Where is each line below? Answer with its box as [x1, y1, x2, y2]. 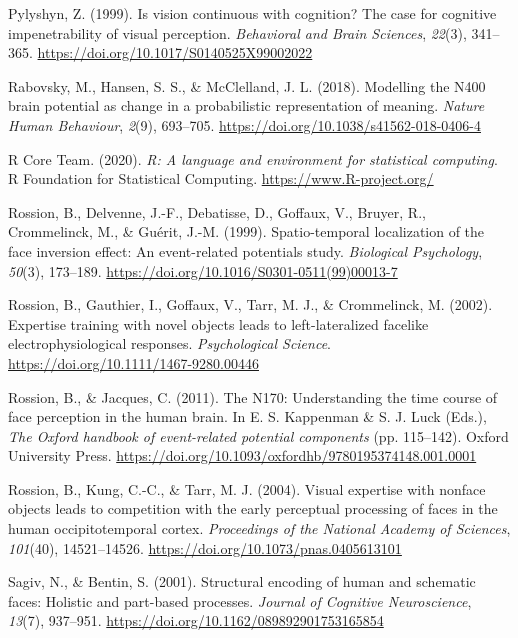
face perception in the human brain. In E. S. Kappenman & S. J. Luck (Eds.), [8, 406, 487, 427]
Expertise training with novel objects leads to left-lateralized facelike [8, 313, 429, 334]
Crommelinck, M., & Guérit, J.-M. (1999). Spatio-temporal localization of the [8, 221, 485, 242]
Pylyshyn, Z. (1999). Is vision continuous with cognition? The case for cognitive [8, 3, 497, 23]
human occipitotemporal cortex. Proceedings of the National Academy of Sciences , [8, 518, 511, 539]
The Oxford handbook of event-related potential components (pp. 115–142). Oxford [8, 425, 509, 446]
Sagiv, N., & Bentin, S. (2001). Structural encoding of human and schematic [8, 571, 476, 592]
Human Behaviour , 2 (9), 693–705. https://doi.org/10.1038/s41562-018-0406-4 [8, 114, 481, 135]
